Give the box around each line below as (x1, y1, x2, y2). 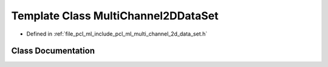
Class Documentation (11, 46, 95, 56)
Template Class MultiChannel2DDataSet (11, 9, 219, 22)
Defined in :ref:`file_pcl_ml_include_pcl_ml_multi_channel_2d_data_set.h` (26, 30, 208, 37)
